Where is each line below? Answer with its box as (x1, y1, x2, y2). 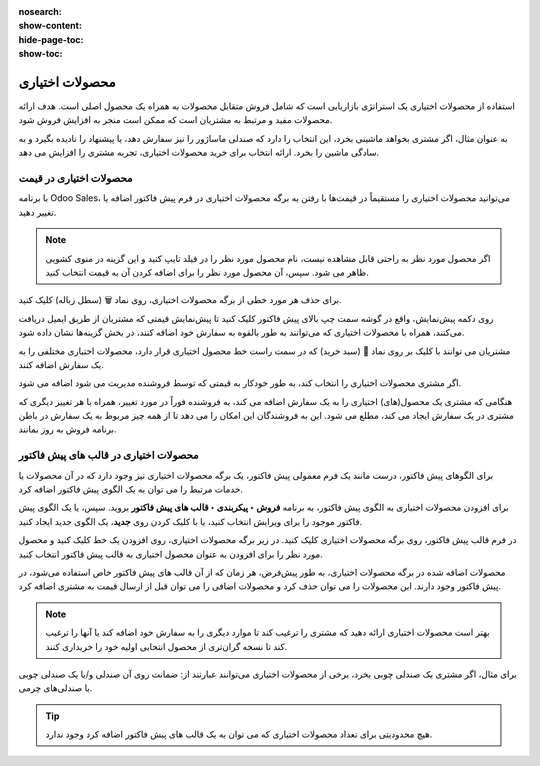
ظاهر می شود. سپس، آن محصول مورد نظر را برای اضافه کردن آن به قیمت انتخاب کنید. (45, 266, 369, 278)
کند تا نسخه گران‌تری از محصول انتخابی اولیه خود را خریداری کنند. (45, 640, 288, 652)
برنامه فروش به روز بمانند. (18, 423, 117, 435)
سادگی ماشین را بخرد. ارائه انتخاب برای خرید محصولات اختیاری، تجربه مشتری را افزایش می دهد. (18, 146, 380, 159)
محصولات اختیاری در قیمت (18, 171, 133, 185)
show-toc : (18, 48, 63, 60)
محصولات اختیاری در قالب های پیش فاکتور (18, 448, 199, 462)
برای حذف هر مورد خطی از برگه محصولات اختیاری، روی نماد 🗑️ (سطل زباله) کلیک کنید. (18, 294, 342, 306)
